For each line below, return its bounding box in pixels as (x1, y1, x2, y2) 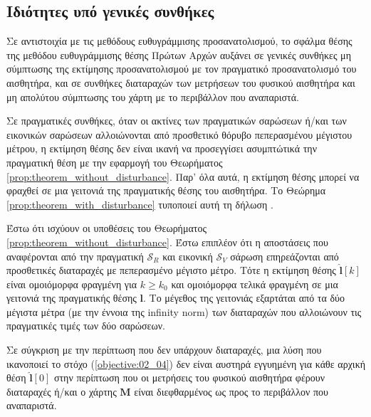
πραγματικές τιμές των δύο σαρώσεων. (6, 318, 165, 333)
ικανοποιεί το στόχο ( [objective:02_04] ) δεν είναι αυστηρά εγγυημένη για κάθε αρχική (6, 356, 366, 371)
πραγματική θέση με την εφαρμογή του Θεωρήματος (6, 154, 223, 169)
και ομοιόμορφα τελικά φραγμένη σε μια (171, 276, 338, 291)
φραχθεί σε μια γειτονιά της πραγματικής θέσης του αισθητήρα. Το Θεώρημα (6, 183, 326, 198)
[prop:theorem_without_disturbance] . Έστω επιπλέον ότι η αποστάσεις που (6, 234, 328, 249)
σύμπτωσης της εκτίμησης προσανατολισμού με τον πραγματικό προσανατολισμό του (6, 61, 357, 76)
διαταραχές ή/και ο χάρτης (6, 384, 117, 398)
